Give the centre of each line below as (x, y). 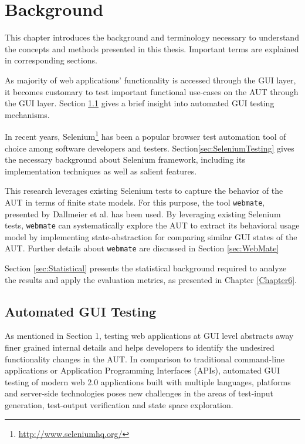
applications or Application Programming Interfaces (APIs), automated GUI (143, 370)
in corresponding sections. (51, 60)
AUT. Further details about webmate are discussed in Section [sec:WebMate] (142, 248)
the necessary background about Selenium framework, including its (125, 159)
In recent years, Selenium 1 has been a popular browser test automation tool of (145, 135)
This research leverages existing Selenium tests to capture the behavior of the (144, 191)
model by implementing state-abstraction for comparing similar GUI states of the (151, 236)
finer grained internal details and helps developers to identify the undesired (140, 347)
